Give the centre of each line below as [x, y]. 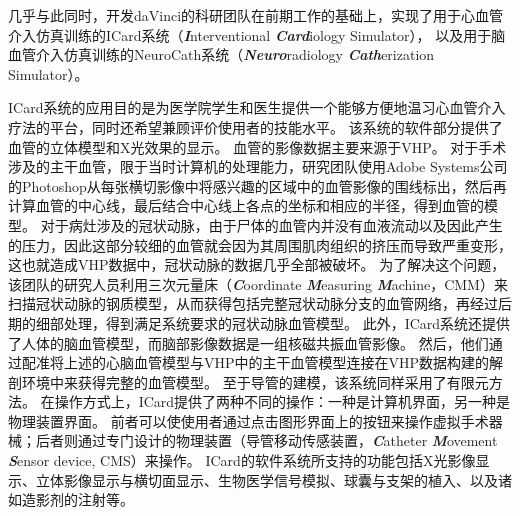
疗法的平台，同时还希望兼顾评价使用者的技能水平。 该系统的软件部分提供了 [255, 126]
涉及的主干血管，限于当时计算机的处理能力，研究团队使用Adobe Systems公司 [258, 166]
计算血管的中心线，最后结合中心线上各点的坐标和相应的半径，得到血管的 [246, 205]
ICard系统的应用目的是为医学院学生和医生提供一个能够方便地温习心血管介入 [257, 107]
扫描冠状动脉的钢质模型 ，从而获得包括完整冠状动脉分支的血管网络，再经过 [253, 303]
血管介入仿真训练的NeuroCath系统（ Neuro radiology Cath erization [221, 54]
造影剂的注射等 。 [77, 499]
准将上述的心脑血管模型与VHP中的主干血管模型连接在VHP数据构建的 [262, 362]
